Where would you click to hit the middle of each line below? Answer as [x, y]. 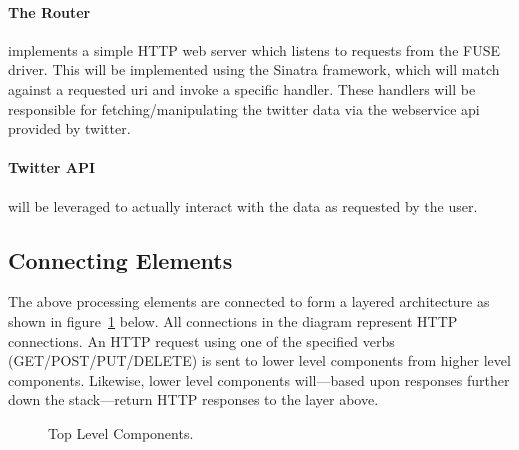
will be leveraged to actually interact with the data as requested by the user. [243, 205]
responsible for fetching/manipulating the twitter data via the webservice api [244, 108]
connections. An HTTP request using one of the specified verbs [201, 340]
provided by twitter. [69, 128]
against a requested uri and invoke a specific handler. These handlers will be [242, 88]
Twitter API [52, 167]
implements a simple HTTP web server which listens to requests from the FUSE [254, 49]
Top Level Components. [121, 432]
